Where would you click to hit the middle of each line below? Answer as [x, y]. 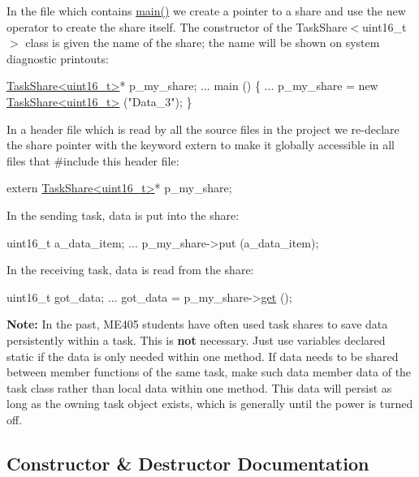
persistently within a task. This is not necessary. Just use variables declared [196, 339]
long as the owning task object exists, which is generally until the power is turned [210, 404]
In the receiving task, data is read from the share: [130, 270]
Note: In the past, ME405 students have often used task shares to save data [197, 324]
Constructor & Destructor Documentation [188, 463]
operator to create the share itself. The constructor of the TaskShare [177, 26]
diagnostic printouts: [58, 58]
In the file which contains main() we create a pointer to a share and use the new [206, 11]
